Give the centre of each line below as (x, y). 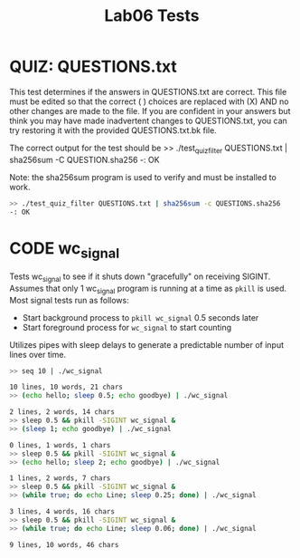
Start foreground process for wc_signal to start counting (127, 327)
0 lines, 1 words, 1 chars (60, 445)
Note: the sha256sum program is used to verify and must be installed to (143, 177)
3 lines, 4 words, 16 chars (62, 512)
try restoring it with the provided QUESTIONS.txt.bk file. (113, 130)
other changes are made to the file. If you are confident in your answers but (150, 111)
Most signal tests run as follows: (69, 300)
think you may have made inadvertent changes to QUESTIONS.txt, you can (148, 120)
